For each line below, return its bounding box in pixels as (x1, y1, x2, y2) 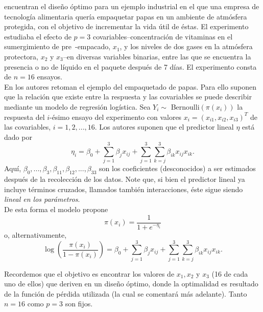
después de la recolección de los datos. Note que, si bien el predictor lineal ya (4, 174, 245, 184)
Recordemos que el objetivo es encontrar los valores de (4, 268, 175, 279)
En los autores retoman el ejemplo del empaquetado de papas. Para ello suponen (4, 81, 256, 92)
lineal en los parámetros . (4, 194, 80, 204)
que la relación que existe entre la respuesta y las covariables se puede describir (4, 91, 252, 102)
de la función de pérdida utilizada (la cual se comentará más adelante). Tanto (4, 288, 247, 299)
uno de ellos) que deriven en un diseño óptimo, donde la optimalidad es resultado (4, 278, 258, 289)
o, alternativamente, (4, 229, 67, 240)
